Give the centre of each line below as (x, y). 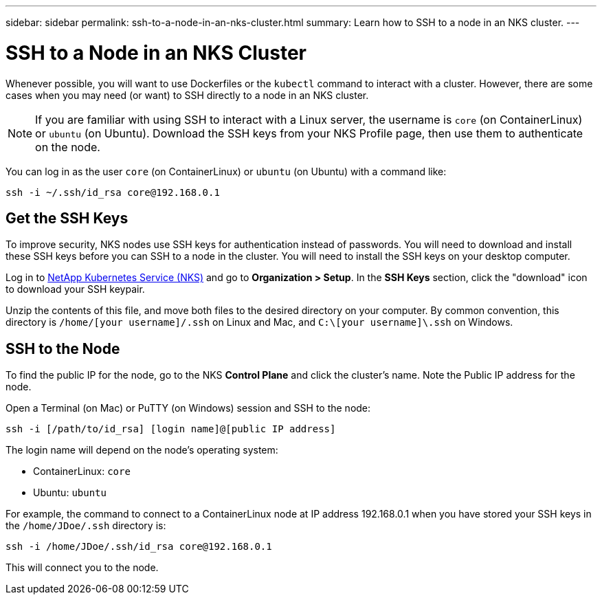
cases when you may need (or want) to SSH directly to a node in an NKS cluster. (187, 95)
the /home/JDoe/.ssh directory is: (86, 526)
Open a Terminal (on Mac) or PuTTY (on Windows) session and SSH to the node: (188, 408)
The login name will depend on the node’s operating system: (142, 450)
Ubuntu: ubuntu (70, 493)
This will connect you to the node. (82, 568)
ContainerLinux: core (82, 471)
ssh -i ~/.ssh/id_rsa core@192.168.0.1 (113, 192)
